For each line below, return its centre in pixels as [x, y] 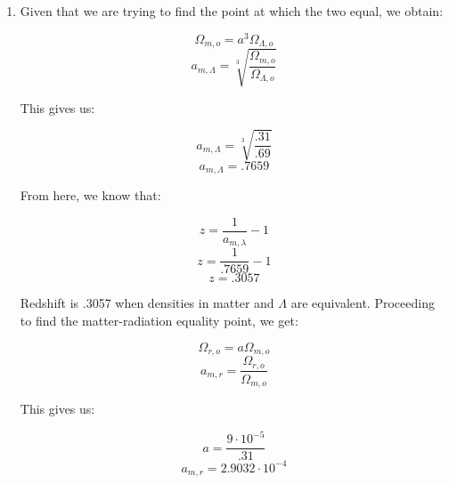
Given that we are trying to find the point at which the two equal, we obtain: [232, 11]
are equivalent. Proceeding [363, 303]
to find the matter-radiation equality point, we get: [159, 321]
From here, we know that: [90, 195]
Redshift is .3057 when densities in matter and [147, 303]
